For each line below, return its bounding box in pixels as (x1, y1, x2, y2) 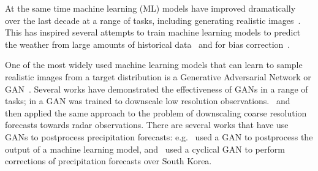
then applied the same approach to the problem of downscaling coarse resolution (5, 106, 307, 119)
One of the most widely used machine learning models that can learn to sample (5, 58, 303, 71)
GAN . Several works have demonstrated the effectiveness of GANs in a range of (5, 82, 308, 95)
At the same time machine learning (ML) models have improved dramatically (5, 2, 296, 14)
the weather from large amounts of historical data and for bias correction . (5, 37, 290, 50)
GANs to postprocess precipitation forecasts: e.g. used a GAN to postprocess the (5, 130, 313, 143)
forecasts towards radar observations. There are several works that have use (5, 118, 289, 131)
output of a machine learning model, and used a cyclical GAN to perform (5, 142, 285, 155)
